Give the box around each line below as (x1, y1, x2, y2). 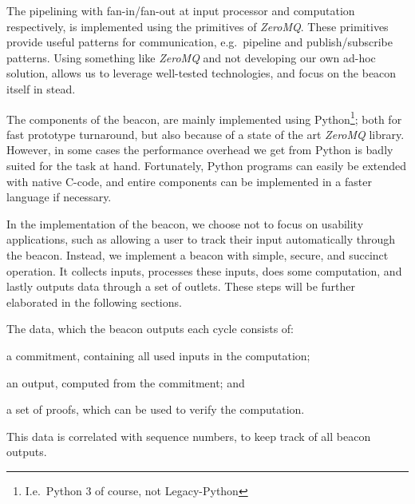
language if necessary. (6, 189, 112, 205)
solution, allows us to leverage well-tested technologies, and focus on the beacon (6, 65, 397, 81)
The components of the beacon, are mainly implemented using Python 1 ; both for (6, 108, 402, 127)
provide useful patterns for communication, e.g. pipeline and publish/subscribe (6, 34, 393, 50)
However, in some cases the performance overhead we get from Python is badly (6, 141, 393, 158)
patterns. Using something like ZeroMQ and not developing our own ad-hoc (6, 49, 376, 65)
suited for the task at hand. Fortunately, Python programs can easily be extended (6, 157, 407, 173)
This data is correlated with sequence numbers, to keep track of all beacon (6, 427, 371, 444)
